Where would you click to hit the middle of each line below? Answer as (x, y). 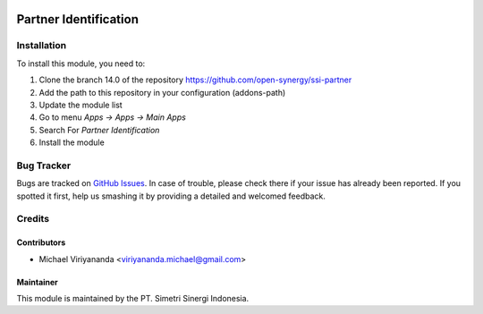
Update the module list (80, 105)
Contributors (41, 242)
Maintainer (37, 282)
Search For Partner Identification (99, 130)
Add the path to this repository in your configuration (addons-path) (162, 92)
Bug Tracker (44, 165)
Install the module (72, 142)
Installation (42, 46)
